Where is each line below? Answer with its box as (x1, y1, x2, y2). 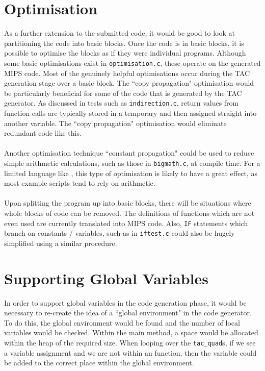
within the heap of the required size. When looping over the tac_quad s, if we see (4, 337, 256, 348)
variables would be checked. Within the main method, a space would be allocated (4, 327, 258, 338)
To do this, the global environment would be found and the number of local (4, 317, 240, 328)
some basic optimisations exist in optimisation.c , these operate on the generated (4, 57, 261, 68)
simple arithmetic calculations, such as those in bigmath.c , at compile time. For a (4, 157, 260, 168)
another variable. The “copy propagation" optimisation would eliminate (4, 117, 227, 128)
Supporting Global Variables (4, 267, 208, 288)
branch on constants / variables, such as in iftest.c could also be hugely (4, 228, 235, 238)
